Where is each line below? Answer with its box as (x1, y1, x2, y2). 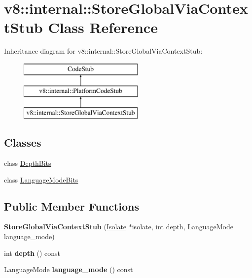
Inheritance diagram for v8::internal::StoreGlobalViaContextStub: (4, 46, 203, 56)
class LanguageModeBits (4, 174, 78, 185)
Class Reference (48, 17, 158, 37)
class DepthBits (4, 158, 51, 168)
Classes (4, 135, 41, 150)
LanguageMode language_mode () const (4, 264, 133, 275)
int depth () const (4, 247, 61, 258)
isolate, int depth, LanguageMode (132, 221, 233, 232)
